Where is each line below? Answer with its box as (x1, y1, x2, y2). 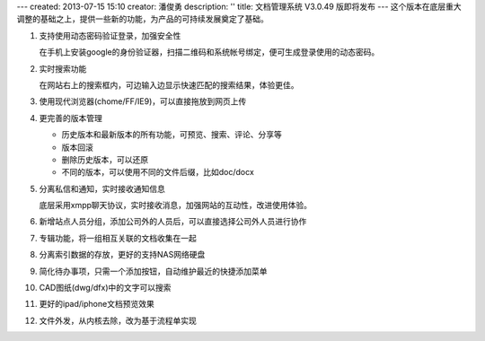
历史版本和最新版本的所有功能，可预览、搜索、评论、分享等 (61, 129, 282, 140)
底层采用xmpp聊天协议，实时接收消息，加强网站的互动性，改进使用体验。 (39, 200, 313, 211)
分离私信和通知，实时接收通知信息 (39, 183, 165, 194)
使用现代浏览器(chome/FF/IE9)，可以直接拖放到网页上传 (39, 96, 247, 107)
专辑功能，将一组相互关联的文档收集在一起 (39, 232, 197, 243)
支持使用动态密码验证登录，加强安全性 (39, 30, 181, 40)
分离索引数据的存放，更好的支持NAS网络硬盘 (39, 249, 206, 260)
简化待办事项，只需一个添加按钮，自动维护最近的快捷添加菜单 (39, 266, 268, 276)
